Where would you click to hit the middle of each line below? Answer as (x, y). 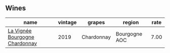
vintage (67, 22)
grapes (96, 22)
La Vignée (20, 30)
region (131, 22)
